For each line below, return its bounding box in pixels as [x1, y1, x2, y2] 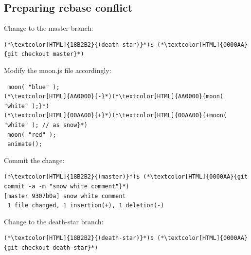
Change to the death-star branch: [4, 216, 104, 226]
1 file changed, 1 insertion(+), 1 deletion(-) [7, 202, 164, 209]
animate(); [7, 141, 42, 148]
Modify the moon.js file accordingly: [4, 65, 111, 75]
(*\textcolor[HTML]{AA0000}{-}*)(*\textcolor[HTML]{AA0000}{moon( [4, 93, 224, 100]
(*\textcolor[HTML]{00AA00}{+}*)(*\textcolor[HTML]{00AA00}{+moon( [4, 112, 227, 119]
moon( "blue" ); [7, 83, 60, 91]
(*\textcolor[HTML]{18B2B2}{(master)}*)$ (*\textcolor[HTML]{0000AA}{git [4, 173, 248, 181]
